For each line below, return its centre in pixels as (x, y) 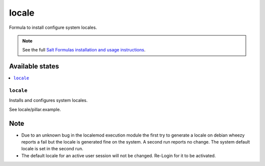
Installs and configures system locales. (48, 100)
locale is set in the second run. (52, 149)
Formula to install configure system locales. (53, 27)
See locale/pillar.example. (35, 109)
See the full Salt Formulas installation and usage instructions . (84, 50)
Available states (34, 66)
